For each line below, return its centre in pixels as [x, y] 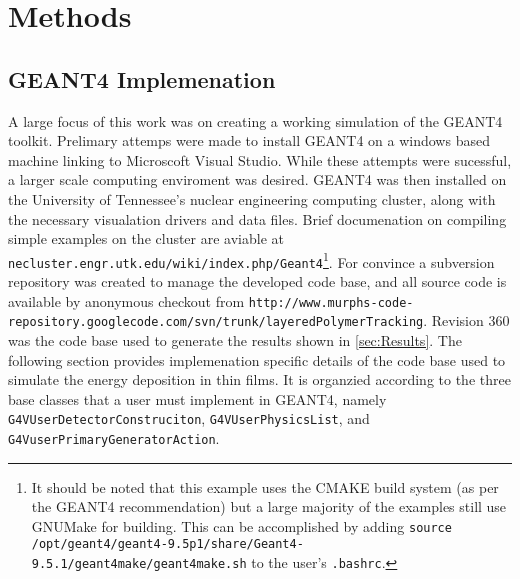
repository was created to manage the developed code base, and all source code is [257, 281]
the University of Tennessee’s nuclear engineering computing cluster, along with [252, 198]
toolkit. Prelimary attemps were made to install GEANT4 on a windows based [249, 140]
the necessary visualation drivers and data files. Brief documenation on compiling [257, 218]
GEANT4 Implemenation [142, 78]
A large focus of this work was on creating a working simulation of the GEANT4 [255, 120]
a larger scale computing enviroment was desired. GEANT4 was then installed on [257, 179]
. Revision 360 [466, 320]
